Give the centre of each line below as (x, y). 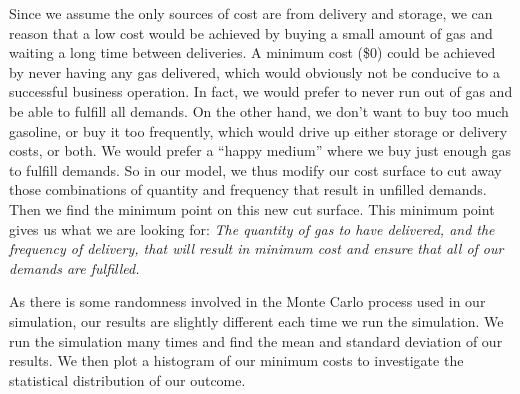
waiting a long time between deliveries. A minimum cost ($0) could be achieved (252, 52)
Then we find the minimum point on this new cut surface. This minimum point (252, 208)
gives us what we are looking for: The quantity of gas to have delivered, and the (252, 228)
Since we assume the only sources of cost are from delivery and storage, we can (251, 13)
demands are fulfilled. (74, 267)
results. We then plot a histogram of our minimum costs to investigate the (236, 360)
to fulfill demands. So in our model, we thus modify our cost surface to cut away (255, 169)
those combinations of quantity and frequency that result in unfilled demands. (248, 189)
